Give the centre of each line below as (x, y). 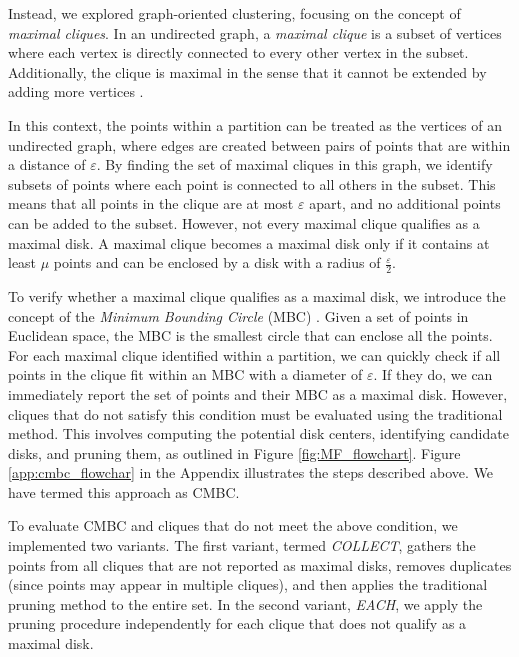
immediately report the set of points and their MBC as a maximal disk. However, (258, 393)
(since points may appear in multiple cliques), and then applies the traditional (248, 584)
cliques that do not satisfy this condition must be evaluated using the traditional (255, 413)
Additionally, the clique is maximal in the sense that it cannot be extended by (247, 71)
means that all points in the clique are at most (151, 203)
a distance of (47, 164)
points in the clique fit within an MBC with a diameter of (185, 374)
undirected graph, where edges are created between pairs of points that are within (259, 144)
